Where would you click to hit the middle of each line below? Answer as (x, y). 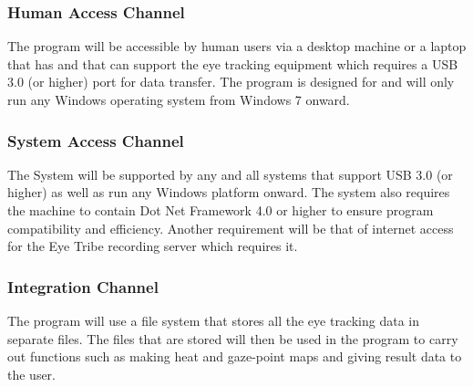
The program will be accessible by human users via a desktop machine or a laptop (237, 46)
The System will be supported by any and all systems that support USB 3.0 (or (230, 174)
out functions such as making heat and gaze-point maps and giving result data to (235, 356)
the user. (32, 374)
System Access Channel (96, 140)
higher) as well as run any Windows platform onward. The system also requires (229, 192)
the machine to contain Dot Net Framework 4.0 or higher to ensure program (221, 210)
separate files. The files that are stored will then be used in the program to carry (233, 338)
